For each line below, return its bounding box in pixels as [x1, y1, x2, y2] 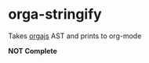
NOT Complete [8, 46, 57, 55]
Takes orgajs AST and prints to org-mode [8, 31, 142, 40]
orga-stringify [8, 5, 102, 23]
